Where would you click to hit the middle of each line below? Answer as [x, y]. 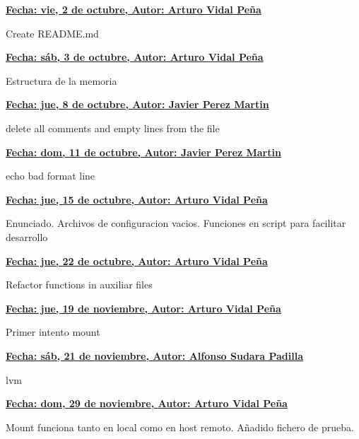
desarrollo [27, 236]
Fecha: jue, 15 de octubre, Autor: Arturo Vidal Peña [137, 199]
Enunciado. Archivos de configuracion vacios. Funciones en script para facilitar [176, 223]
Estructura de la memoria [61, 80]
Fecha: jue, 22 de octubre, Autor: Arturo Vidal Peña [137, 261]
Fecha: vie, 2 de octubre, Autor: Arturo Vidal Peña [134, 9]
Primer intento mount [53, 332]
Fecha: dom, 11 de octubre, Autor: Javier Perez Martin [143, 152]
